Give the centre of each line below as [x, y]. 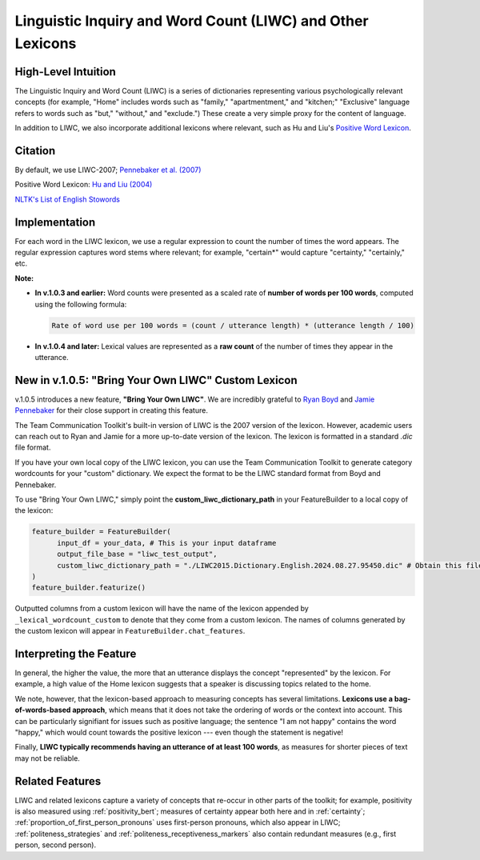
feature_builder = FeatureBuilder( [101, 532]
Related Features [58, 781]
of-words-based [43, 710]
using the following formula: [81, 304]
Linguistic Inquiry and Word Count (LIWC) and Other [192, 21]
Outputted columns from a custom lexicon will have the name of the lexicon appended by [162, 609]
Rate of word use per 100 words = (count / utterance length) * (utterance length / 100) [233, 325]
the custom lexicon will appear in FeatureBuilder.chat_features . [130, 631]
